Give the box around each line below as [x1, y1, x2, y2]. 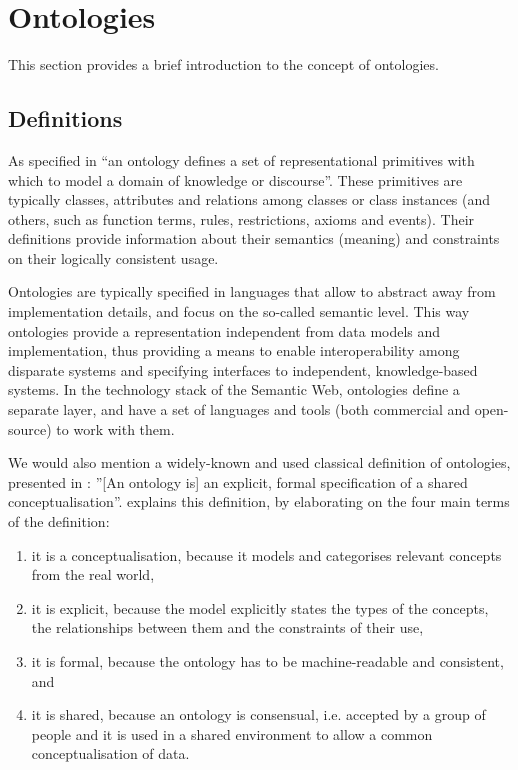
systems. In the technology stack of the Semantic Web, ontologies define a [8, 379, 460, 400]
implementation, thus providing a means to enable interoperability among [8, 340, 460, 361]
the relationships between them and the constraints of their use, [31, 617, 424, 638]
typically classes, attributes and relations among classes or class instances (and [8, 189, 491, 210]
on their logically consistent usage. [8, 247, 219, 268]
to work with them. [56, 418, 175, 439]
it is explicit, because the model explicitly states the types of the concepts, [31, 597, 489, 618]
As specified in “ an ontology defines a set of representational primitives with [8, 149, 475, 170]
